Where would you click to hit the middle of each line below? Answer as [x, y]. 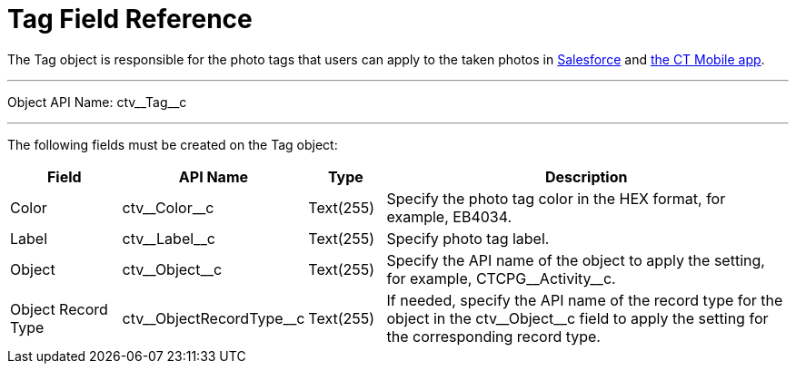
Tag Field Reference [130, 19]
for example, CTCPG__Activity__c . [501, 278]
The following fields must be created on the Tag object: [173, 144]
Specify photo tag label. [468, 238]
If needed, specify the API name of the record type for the [585, 300]
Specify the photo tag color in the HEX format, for [556, 198]
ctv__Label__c [169, 238]
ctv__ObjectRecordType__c [214, 318]
